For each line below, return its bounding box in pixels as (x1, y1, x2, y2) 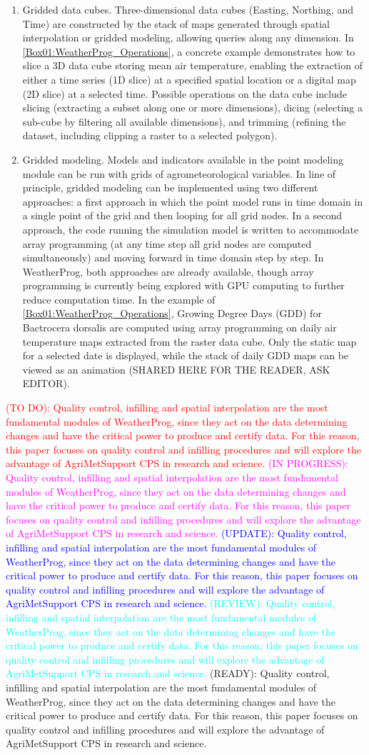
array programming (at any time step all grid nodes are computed (22, 236, 312, 251)
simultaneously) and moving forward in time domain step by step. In (22, 250, 324, 265)
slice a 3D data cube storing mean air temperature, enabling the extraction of (22, 58, 363, 73)
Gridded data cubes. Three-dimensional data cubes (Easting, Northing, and (22, 2, 353, 16)
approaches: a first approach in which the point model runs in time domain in (22, 194, 363, 209)
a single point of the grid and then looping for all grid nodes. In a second (22, 208, 343, 223)
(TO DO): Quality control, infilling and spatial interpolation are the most (6, 400, 328, 415)
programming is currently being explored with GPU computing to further (22, 278, 345, 293)
